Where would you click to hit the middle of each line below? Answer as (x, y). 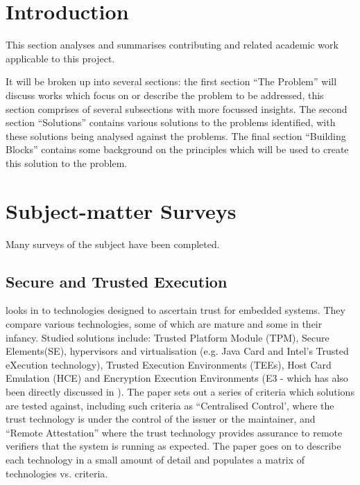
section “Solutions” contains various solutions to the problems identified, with (171, 122)
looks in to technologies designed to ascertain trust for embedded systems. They (175, 310)
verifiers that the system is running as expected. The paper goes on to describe (173, 446)
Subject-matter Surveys (121, 210)
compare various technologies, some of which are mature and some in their (164, 323)
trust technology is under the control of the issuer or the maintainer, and (161, 419)
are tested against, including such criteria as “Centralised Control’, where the (170, 405)
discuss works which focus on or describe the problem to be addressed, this (165, 95)
